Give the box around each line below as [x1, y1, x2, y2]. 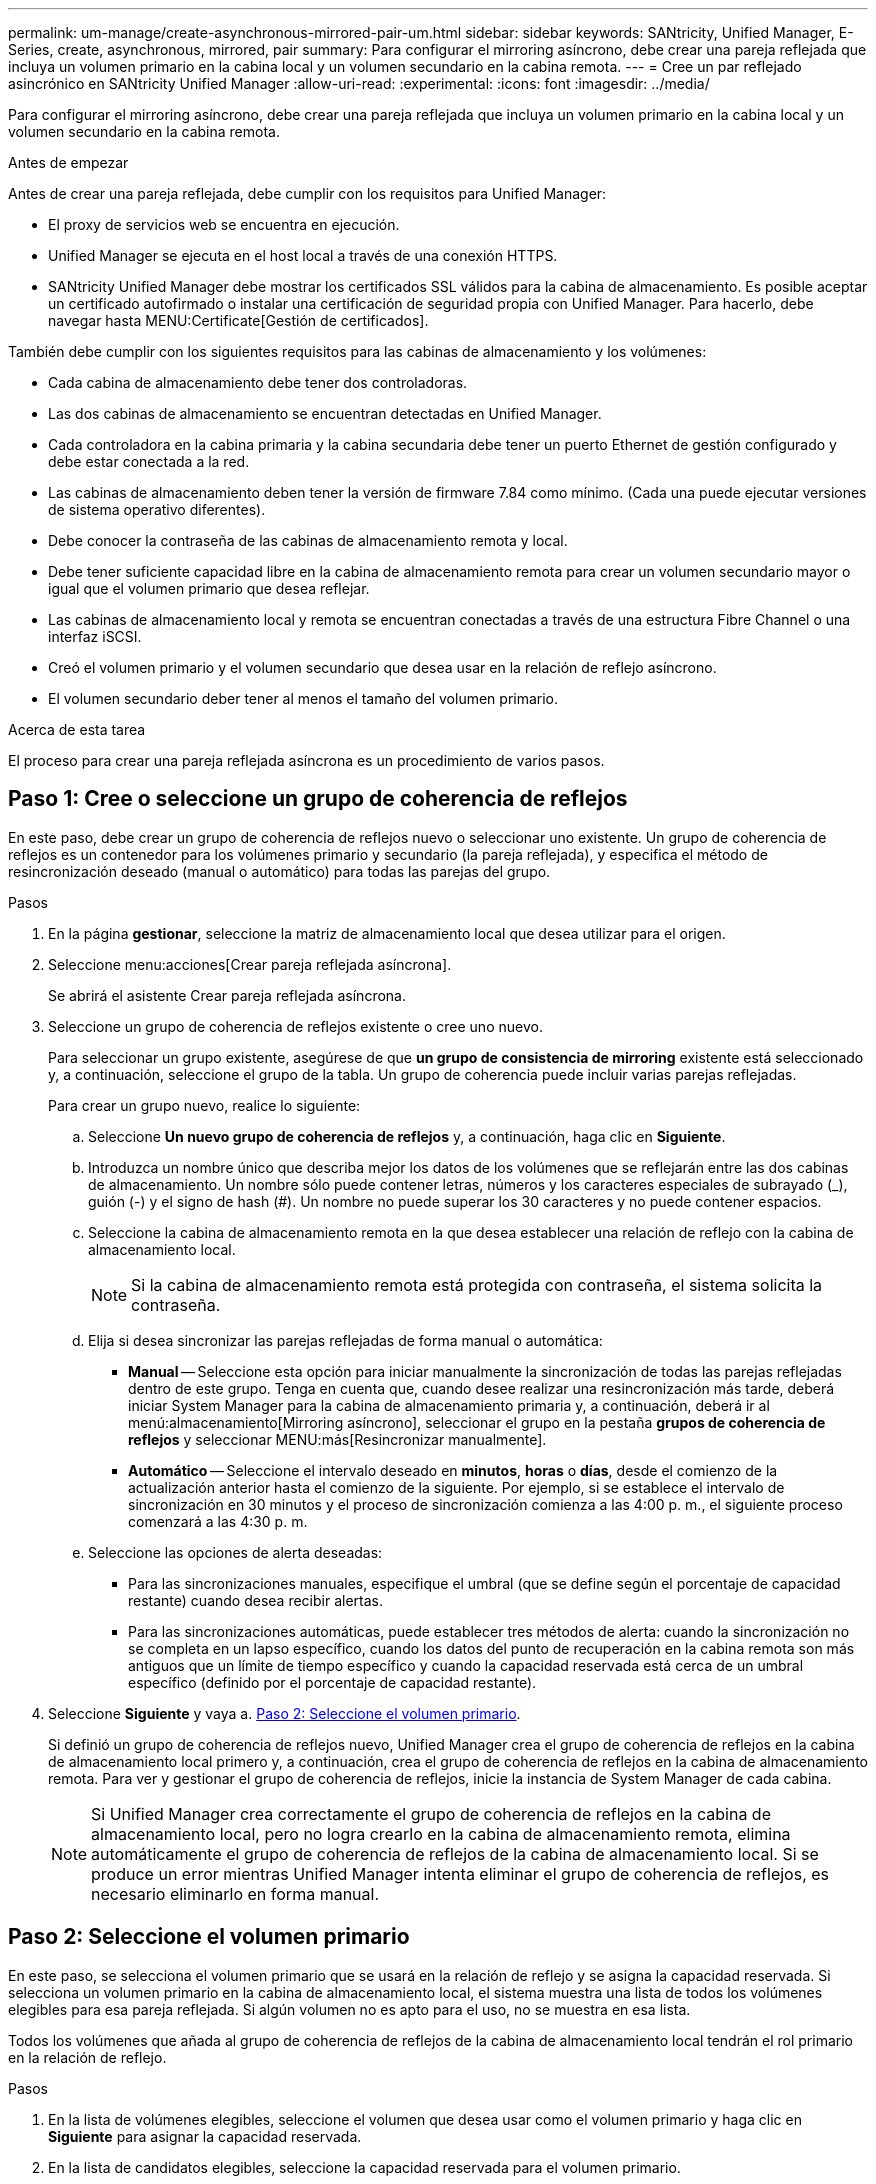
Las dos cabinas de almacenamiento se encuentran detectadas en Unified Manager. [48, 405, 602, 422]
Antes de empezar [8, 154, 129, 171]
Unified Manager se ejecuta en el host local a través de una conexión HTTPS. [48, 247, 558, 264]
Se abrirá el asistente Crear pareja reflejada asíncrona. [48, 986, 406, 1004]
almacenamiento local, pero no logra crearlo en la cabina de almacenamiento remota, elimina [91, 1823, 791, 1844]
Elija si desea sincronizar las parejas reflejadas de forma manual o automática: [88, 1331, 603, 1349]
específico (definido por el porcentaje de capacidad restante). [128, 1673, 537, 1691]
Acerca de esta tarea [8, 721, 146, 738]
